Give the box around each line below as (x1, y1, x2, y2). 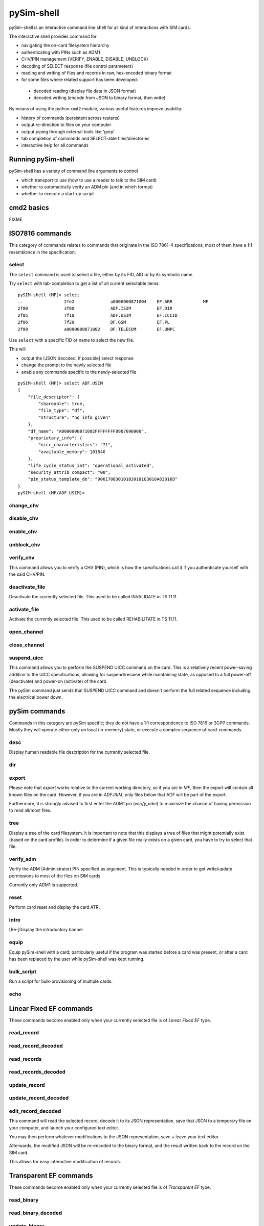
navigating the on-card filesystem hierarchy (21, 42, 110, 49)
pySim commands (9, 707, 66, 715)
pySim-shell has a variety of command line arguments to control (9, 168, 138, 174)
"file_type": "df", (38, 408, 85, 413)
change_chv (9, 502, 39, 509)
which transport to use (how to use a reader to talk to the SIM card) (21, 177, 157, 183)
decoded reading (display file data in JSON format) (33, 88, 136, 94)
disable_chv (9, 515, 39, 522)
